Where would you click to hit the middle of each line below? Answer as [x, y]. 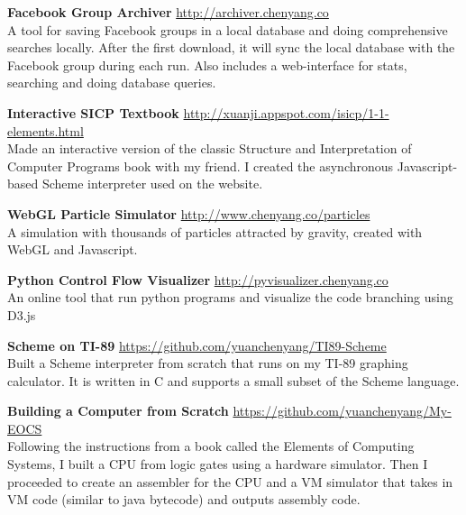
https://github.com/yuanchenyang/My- [342, 411]
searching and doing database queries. [112, 83]
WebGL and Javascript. [73, 249]
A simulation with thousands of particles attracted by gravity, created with [215, 231]
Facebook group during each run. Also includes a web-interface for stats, [207, 64]
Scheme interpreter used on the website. [152, 184]
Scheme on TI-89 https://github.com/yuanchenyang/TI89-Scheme [197, 345]
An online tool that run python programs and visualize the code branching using [230, 297]
